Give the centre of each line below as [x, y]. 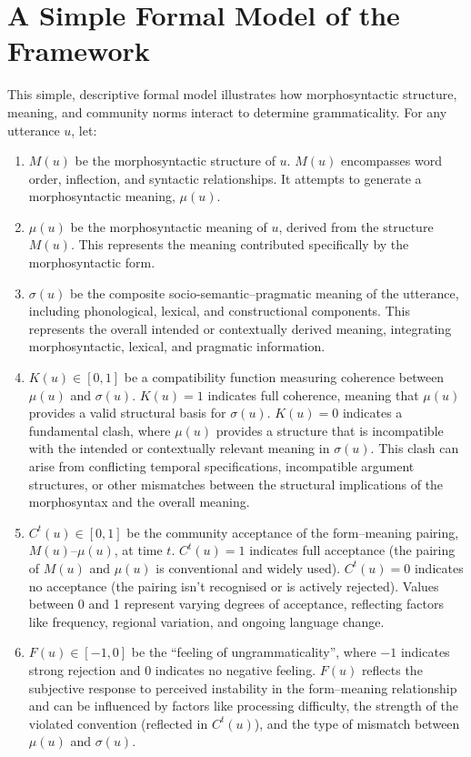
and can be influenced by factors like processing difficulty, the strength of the [243, 706]
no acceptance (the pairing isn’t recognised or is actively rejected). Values [234, 585]
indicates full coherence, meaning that [313, 394]
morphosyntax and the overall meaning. [139, 502]
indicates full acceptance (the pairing [352, 550]
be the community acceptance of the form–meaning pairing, [293, 532]
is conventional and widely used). [248, 567]
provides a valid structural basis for [127, 413]
